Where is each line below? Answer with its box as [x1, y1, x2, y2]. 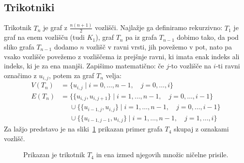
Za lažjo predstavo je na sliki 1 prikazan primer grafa [4, 124, 163, 134]
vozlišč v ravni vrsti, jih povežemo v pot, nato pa [86, 41, 232, 51]
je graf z [43, 22, 67, 33]
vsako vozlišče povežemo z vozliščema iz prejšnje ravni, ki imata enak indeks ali [4, 51, 240, 61]
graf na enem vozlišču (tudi [4, 32, 85, 42]
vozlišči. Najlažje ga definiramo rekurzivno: [95, 22, 223, 33]
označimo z [4, 70, 37, 80]
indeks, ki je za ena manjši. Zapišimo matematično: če [4, 61, 164, 71]
